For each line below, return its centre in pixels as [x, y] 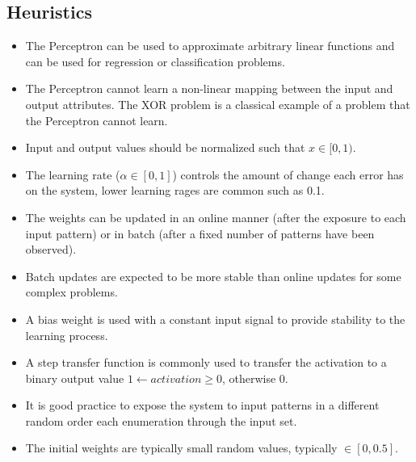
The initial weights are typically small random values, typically [181, 448]
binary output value [75, 378]
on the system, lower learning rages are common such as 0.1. [175, 190]
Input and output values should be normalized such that [165, 147]
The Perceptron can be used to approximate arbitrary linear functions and [210, 46]
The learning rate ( [73, 174]
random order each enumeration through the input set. [161, 420]
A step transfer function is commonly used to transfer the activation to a [206, 362]
